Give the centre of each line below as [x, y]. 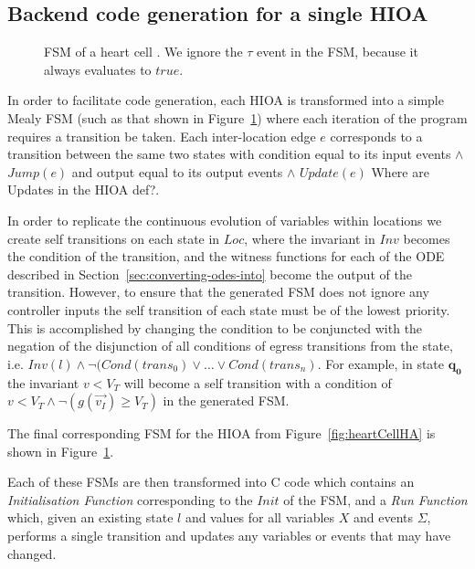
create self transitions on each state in [114, 238]
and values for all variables [260, 517]
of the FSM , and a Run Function [375, 499]
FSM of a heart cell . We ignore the [143, 52]
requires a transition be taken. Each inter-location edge [162, 136]
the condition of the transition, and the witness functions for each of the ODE [226, 256]
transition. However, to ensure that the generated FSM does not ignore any [218, 292]
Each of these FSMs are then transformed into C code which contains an [211, 482]
